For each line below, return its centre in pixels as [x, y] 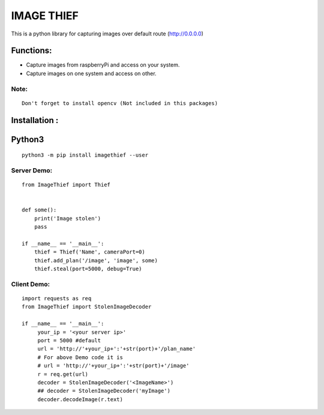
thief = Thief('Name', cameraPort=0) [89, 252]
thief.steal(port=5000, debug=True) [88, 269]
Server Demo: [32, 170]
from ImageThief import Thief [66, 185]
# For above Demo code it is [80, 357]
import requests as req [57, 298]
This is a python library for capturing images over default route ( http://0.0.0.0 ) [107, 34]
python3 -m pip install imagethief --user [85, 155]
